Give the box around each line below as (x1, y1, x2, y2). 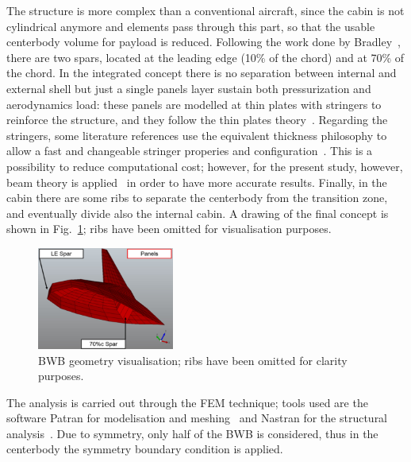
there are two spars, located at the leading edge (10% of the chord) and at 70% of (6, 49, 405, 65)
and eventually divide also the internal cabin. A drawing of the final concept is (6, 204, 389, 221)
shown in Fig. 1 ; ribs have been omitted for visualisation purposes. (6, 220, 332, 237)
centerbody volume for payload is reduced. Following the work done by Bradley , (6, 33, 401, 50)
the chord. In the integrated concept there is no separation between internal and (6, 64, 397, 81)
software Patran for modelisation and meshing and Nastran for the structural (6, 410, 388, 426)
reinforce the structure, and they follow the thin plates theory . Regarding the (6, 111, 388, 128)
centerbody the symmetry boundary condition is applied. (6, 441, 283, 457)
